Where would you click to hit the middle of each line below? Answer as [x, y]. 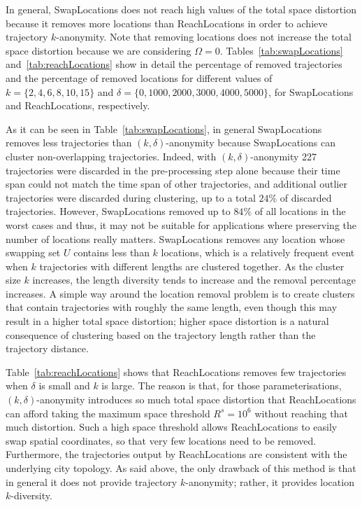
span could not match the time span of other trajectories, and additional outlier [176, 184]
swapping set [33, 252]
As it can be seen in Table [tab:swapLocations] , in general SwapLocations [164, 129]
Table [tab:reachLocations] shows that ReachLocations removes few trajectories [176, 371]
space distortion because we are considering [99, 50]
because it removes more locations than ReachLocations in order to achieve [167, 23]
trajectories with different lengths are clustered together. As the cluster [192, 266]
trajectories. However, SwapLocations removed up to [118, 211]
